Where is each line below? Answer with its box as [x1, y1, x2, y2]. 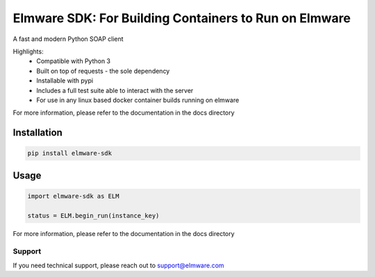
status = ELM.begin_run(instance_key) [27, 212, 160, 219]
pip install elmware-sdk [27, 149, 112, 158]
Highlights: [12, 47, 44, 56]
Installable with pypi [36, 76, 94, 85]
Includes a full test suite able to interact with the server [36, 86, 194, 94]
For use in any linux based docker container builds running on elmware [36, 96, 240, 104]
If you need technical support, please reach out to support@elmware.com [12, 261, 225, 269]
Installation [12, 127, 62, 139]
